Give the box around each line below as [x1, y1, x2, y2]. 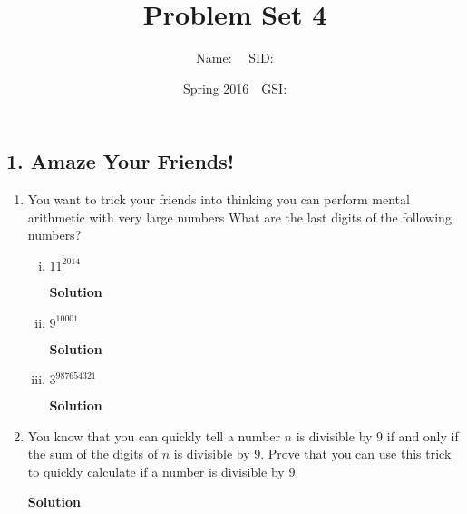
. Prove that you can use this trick [260, 444, 452, 463]
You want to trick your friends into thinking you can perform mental [27, 190, 410, 209]
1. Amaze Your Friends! [6, 147, 235, 175]
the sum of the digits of [27, 444, 159, 463]
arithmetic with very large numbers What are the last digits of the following [27, 207, 452, 226]
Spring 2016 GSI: [182, 78, 287, 97]
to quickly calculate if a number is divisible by [27, 461, 285, 480]
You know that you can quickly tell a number [27, 426, 280, 445]
